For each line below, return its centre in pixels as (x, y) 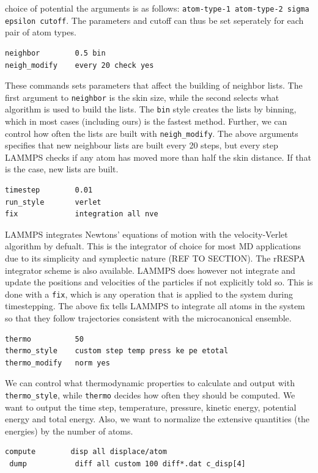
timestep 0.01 (49, 190)
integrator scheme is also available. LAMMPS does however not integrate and (150, 270)
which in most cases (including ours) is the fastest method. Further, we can (146, 121)
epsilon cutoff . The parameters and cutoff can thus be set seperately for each (154, 20)
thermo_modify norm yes (57, 363)
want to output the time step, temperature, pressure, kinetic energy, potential (151, 407)
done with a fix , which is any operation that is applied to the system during (149, 294)
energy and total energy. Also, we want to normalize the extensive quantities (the (157, 419)
